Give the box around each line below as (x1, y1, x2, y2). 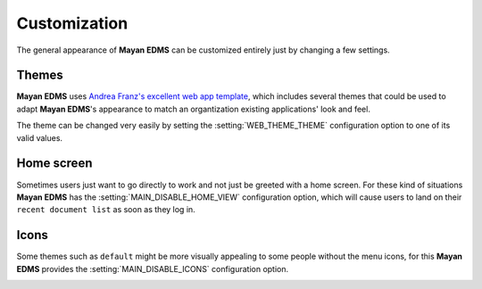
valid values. (16, 132, 62, 143)
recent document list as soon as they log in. (16, 204, 195, 215)
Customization (16, 13, 129, 33)
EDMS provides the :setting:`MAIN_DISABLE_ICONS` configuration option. (16, 263, 289, 274)
